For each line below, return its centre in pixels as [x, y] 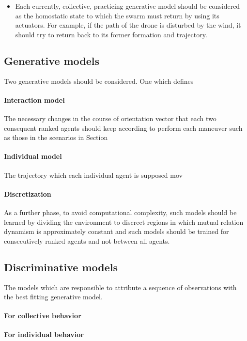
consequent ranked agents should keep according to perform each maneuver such [123, 128]
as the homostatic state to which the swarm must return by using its [117, 15]
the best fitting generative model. [53, 297]
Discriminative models [61, 267]
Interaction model [34, 100]
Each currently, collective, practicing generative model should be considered [128, 6]
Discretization [28, 194]
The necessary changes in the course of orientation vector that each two [110, 118]
